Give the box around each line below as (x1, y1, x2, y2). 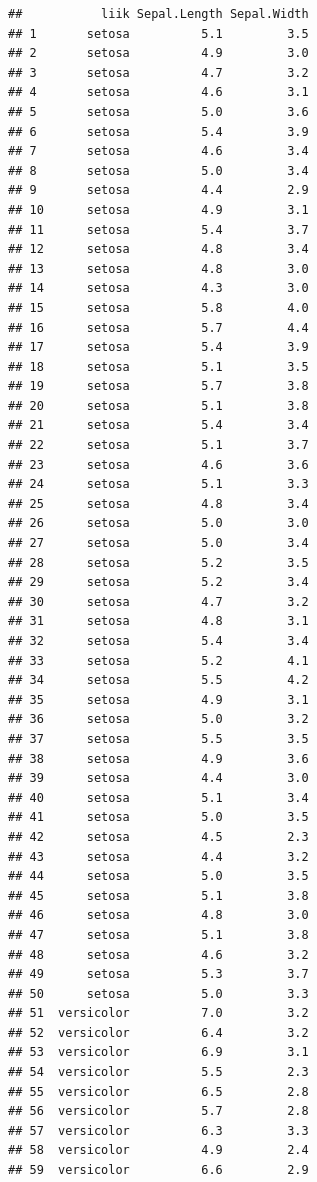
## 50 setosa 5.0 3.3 (8, 986, 309, 1001)
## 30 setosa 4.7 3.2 (8, 594, 309, 609)
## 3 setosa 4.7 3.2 (8, 65, 309, 80)
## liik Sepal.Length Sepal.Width (8, 7, 309, 21)
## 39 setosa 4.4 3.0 (8, 771, 309, 786)
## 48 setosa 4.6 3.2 (8, 947, 309, 962)
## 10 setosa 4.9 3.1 (8, 202, 309, 217)
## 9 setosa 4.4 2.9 (8, 183, 309, 198)
